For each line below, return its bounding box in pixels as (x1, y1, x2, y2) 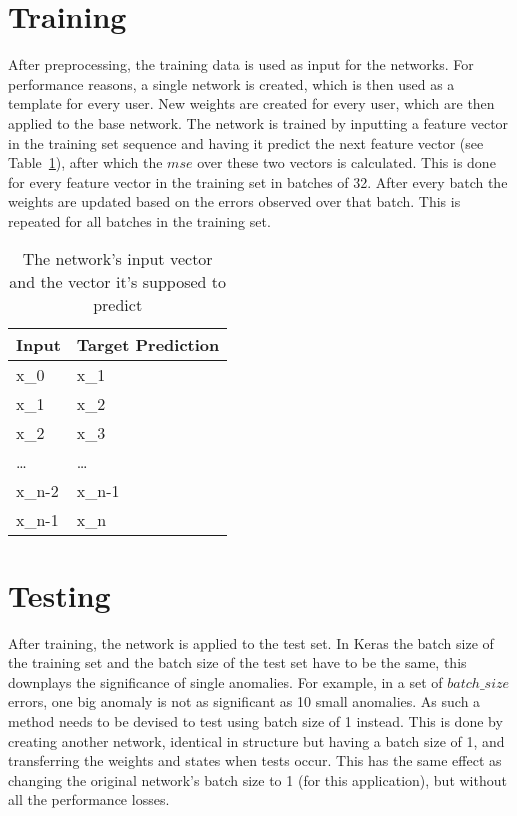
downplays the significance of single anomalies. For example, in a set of (8, 671, 443, 692)
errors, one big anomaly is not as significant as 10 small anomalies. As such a (8, 691, 481, 712)
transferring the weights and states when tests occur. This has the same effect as (8, 750, 502, 771)
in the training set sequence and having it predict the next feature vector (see (8, 132, 484, 153)
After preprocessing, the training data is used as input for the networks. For (8, 54, 474, 75)
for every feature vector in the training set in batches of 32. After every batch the (8, 171, 508, 192)
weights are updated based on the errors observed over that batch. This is (8, 191, 461, 212)
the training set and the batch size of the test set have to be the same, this (8, 652, 467, 673)
